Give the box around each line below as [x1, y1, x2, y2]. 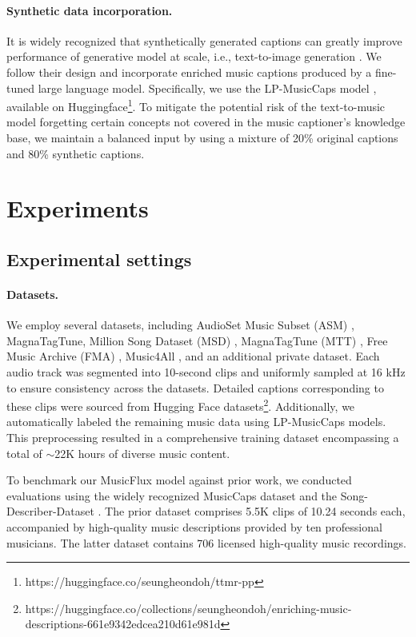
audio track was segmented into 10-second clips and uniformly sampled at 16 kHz [6, 363, 406, 380]
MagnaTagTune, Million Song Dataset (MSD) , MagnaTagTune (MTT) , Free [6, 332, 388, 348]
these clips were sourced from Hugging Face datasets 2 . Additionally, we [6, 396, 355, 414]
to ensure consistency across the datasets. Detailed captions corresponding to [6, 379, 384, 396]
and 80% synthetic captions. [6, 145, 145, 161]
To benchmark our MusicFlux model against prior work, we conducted [6, 472, 352, 488]
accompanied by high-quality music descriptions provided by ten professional [6, 518, 382, 535]
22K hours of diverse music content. [54, 444, 230, 461]
